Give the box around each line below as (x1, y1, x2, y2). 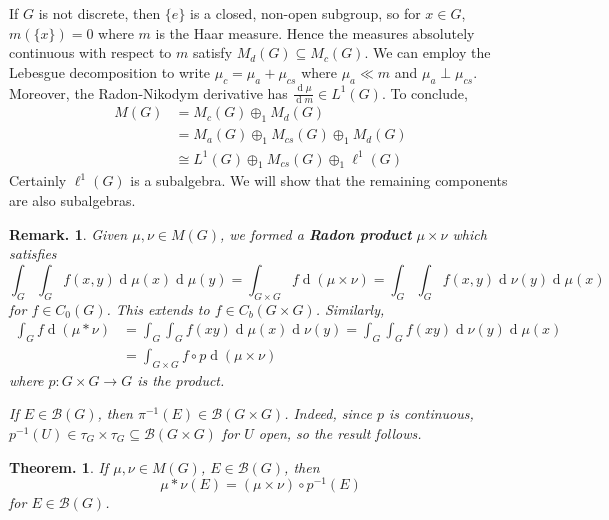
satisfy (192, 42, 233, 63)
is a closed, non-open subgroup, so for (190, 3, 421, 23)
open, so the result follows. (258, 423, 422, 443)
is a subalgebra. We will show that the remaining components (130, 170, 508, 191)
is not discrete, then (38, 3, 161, 23)
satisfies (9, 243, 57, 264)
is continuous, (388, 403, 474, 424)
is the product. (137, 369, 225, 390)
